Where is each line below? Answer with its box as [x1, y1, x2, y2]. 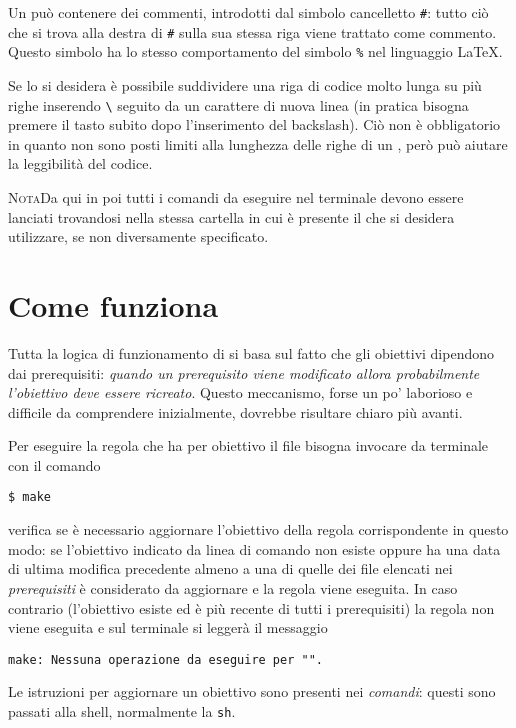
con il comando [8, 454, 101, 475]
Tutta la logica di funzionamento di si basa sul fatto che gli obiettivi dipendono [8, 342, 494, 363]
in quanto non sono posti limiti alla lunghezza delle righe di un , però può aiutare [8, 133, 508, 154]
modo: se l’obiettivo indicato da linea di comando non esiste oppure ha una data [8, 538, 501, 559]
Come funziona [8, 284, 219, 325]
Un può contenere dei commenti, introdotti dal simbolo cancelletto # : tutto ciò [8, 2, 489, 22]
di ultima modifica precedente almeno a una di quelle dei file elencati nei [8, 558, 453, 579]
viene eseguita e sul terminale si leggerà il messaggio [8, 617, 328, 638]
